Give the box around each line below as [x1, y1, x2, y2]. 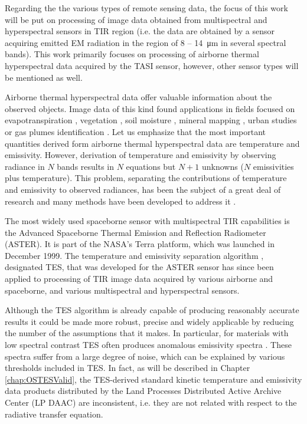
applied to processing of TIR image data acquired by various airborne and [5, 272, 273, 285]
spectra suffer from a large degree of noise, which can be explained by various [5, 350, 285, 362]
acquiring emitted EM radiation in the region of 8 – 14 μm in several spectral [5, 36, 286, 48]
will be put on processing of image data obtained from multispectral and [5, 13, 267, 25]
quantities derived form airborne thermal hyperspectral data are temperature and [5, 137, 300, 149]
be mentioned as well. [5, 71, 83, 83]
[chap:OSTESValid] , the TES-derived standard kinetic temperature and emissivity [5, 373, 302, 385]
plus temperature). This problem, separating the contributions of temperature [5, 172, 287, 184]
